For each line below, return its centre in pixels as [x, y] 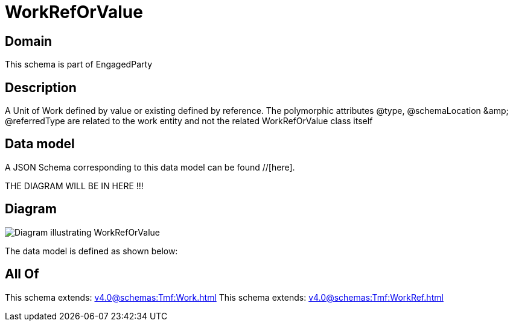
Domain [29, 41]
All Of [22, 274]
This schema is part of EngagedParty [79, 64]
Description [41, 87]
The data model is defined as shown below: [91, 251]
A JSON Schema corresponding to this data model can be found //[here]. [150, 167]
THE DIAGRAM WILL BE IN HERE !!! [74, 186]
